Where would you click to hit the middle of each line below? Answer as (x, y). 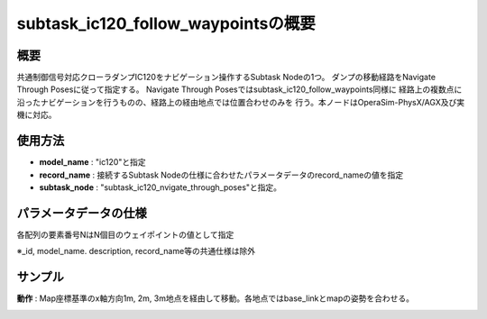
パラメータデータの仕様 (82, 213)
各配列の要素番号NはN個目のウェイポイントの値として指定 (125, 234)
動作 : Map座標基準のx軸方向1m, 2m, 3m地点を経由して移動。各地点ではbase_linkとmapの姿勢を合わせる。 (216, 298)
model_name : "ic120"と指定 (92, 162)
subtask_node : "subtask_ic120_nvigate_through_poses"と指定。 (161, 187)
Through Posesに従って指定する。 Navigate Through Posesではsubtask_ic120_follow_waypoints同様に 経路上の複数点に (239, 89)
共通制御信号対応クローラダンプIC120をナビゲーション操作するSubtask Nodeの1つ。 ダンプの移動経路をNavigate (226, 77)
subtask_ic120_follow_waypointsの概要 (166, 23)
